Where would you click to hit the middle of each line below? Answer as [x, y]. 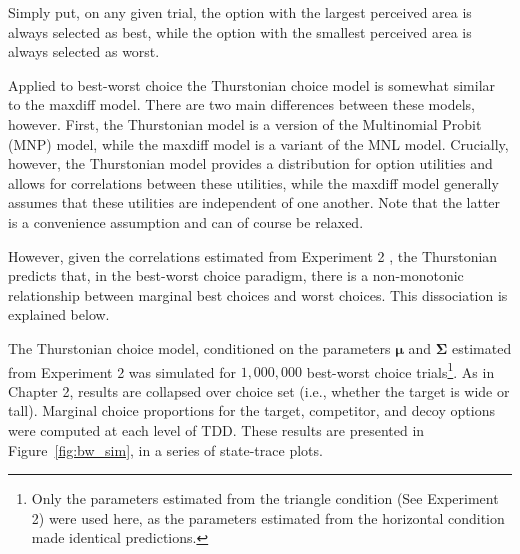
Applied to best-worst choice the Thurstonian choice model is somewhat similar [252, 84]
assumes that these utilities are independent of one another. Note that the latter [254, 202]
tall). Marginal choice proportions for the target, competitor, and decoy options [251, 410]
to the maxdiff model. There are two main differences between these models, [241, 104]
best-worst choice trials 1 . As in [400, 370]
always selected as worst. [84, 51]
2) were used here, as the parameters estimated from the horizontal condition [268, 517]
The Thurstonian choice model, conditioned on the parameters [199, 347]
